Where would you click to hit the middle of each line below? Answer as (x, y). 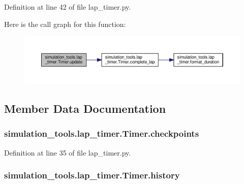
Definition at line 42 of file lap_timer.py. (68, 7)
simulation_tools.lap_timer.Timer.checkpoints (102, 133)
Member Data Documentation (85, 109)
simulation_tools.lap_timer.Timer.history (92, 175)
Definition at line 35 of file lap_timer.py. (68, 152)
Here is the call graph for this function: (65, 24)
